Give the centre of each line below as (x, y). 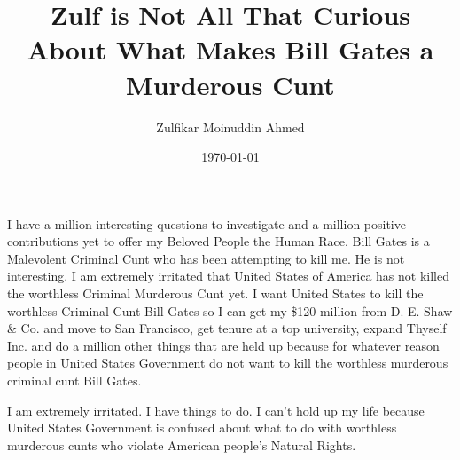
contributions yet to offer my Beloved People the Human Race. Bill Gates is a (218, 241)
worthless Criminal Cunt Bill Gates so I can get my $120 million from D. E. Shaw (230, 310)
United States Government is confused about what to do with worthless (202, 428)
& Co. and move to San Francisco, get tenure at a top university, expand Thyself (227, 328)
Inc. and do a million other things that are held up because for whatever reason (223, 345)
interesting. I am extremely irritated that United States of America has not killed (228, 276)
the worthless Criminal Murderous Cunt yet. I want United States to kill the (215, 293)
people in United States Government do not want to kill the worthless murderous (228, 363)
